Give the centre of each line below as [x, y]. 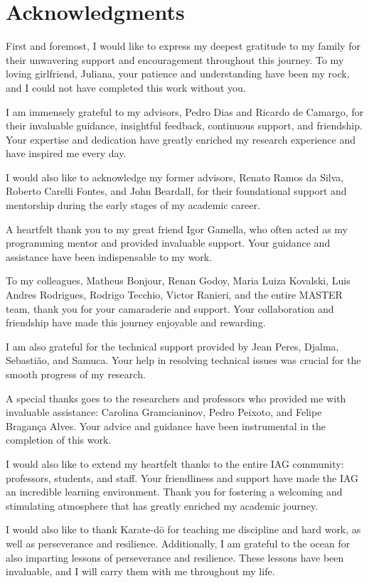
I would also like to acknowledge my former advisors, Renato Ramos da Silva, [175, 177]
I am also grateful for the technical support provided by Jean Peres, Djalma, [172, 346]
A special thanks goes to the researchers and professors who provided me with [176, 398]
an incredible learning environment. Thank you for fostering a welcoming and [174, 492]
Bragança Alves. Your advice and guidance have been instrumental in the [166, 426]
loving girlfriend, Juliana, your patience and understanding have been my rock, [178, 74]
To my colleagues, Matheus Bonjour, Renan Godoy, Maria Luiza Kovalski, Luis [178, 280]
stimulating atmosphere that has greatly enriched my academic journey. [162, 505]
